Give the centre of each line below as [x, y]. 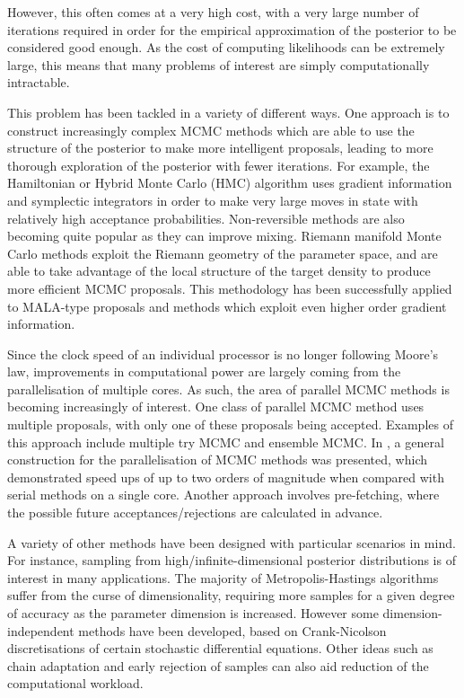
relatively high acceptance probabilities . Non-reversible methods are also [206, 218]
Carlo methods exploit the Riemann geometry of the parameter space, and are [223, 253]
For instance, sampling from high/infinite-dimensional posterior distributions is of [232, 560]
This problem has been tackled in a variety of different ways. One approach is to [228, 112]
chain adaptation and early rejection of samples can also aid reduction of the [218, 665]
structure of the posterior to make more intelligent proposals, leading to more [220, 148]
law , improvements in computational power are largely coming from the [204, 371]
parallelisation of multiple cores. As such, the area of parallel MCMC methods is [228, 389]
